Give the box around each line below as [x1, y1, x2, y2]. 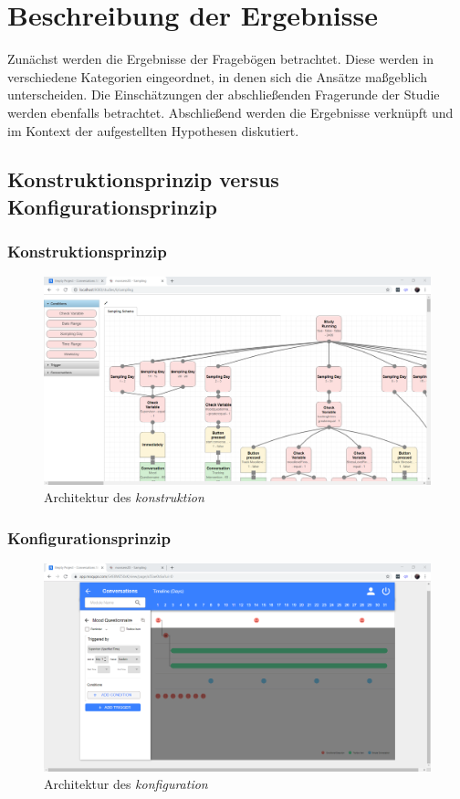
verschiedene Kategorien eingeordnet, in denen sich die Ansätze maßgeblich [7, 67, 427, 86]
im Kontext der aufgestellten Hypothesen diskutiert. [7, 121, 299, 140]
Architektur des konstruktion [44, 488, 204, 507]
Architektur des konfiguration [44, 774, 208, 794]
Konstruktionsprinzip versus [7, 165, 279, 194]
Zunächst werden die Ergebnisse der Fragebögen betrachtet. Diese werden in [7, 49, 434, 68]
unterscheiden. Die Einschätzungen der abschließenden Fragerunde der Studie [7, 85, 440, 104]
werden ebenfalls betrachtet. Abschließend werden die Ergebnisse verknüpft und [7, 102, 454, 121]
